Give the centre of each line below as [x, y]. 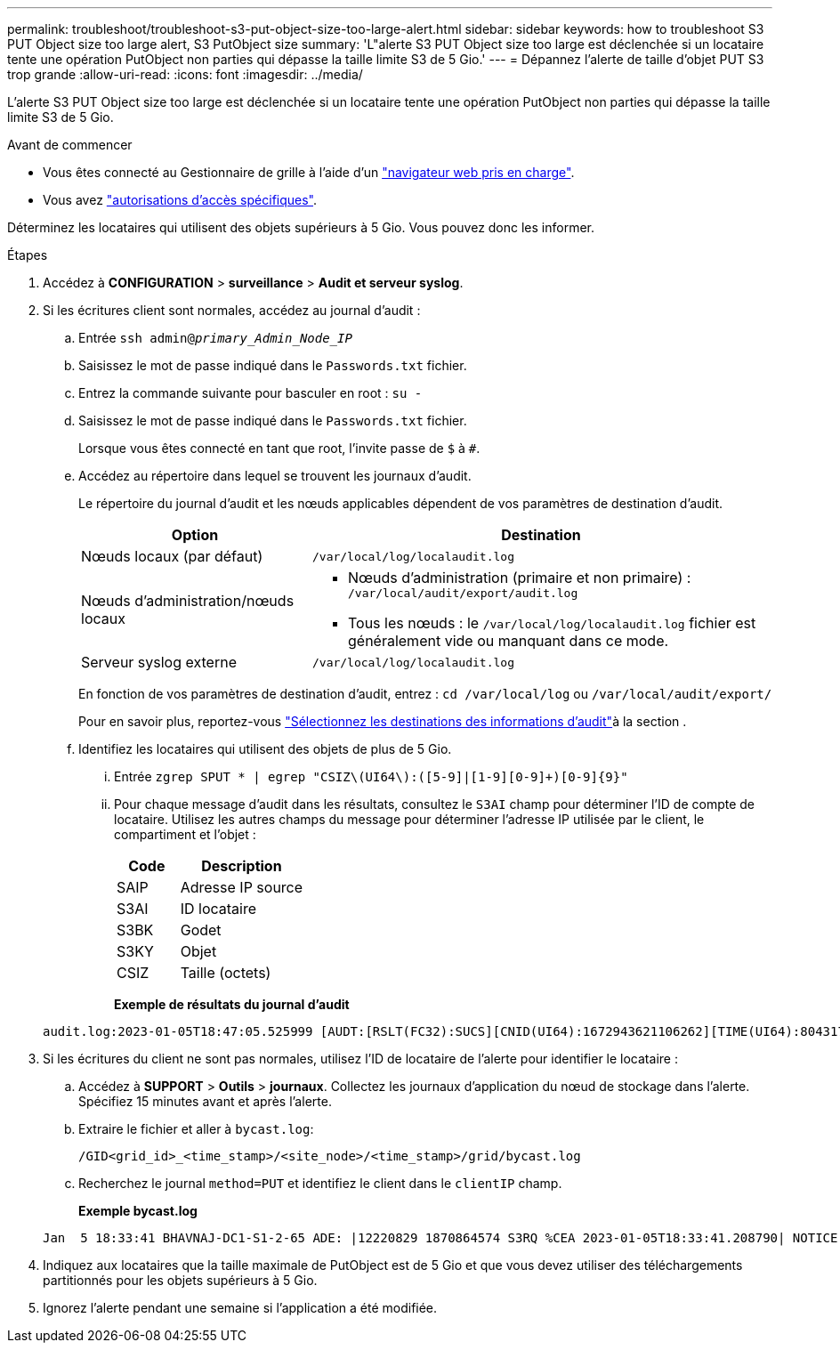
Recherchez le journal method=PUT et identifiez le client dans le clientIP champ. [320, 1183]
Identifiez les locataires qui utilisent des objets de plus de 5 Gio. [265, 749]
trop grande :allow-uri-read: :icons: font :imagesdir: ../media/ [185, 74]
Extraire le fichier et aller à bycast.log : [196, 1129]
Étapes [28, 255]
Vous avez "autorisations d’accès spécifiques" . [180, 200]
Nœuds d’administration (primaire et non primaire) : [519, 578]
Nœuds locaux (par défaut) [172, 556]
